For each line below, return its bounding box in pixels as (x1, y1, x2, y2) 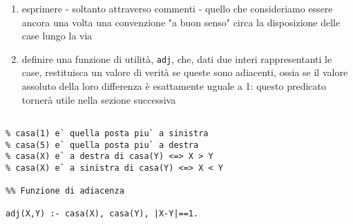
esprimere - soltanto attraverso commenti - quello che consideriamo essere (21, 1, 333, 15)
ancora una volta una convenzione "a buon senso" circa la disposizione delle (21, 15, 341, 29)
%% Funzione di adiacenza (6, 186, 124, 196)
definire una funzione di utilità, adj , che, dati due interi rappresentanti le (21, 51, 332, 66)
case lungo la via (21, 28, 93, 43)
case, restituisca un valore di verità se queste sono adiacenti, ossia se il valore (21, 65, 348, 80)
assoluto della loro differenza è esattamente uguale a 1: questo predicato (21, 79, 327, 93)
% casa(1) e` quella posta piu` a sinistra (6, 128, 209, 138)
